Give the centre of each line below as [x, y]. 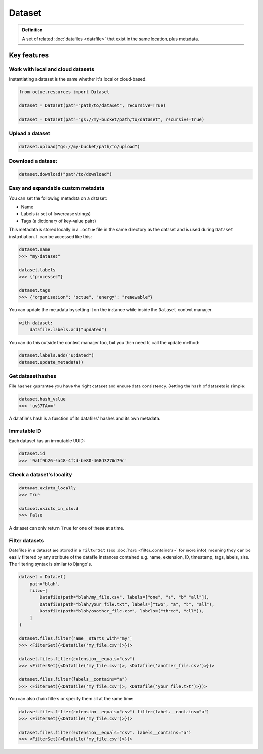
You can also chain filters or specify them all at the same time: [71, 699]
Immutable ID [25, 431]
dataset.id [32, 454]
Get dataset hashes [32, 376]
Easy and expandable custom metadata [57, 188]
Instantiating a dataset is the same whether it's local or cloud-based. [78, 79]
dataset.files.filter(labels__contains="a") [73, 679]
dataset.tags [35, 290]
